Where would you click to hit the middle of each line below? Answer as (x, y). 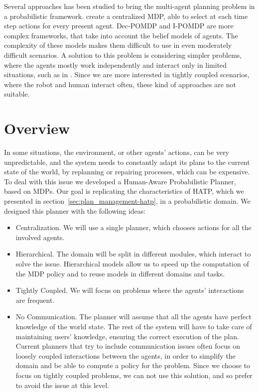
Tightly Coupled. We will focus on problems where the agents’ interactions (130, 290)
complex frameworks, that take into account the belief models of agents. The (121, 35)
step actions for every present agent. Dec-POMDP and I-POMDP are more (119, 26)
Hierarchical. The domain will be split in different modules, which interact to (133, 254)
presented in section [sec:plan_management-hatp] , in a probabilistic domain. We (127, 201)
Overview (37, 128)
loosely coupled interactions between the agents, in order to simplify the (126, 355)
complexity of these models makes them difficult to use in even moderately (118, 45)
